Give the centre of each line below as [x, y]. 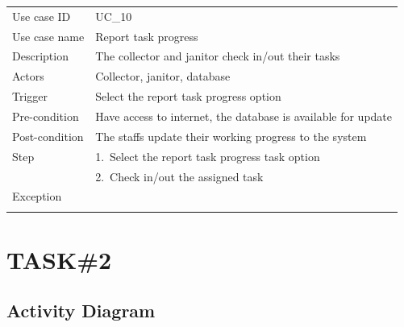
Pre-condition [46, 116]
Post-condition [48, 136]
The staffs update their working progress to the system [231, 136]
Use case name [48, 36]
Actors [28, 76]
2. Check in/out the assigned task [179, 176]
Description [40, 56]
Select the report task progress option [188, 96]
